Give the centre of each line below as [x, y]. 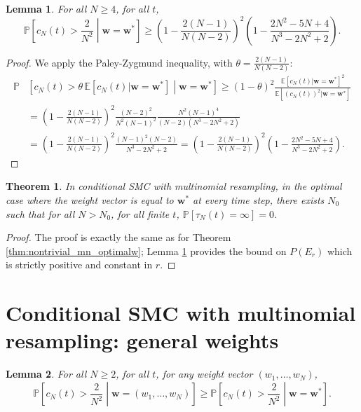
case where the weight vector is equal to [90, 200]
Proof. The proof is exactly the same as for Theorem [118, 237]
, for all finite [140, 213]
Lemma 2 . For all [46, 374]
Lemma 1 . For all [46, 8]
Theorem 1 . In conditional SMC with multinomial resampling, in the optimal [174, 186]
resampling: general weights [142, 340]
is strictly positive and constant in [79, 265]
